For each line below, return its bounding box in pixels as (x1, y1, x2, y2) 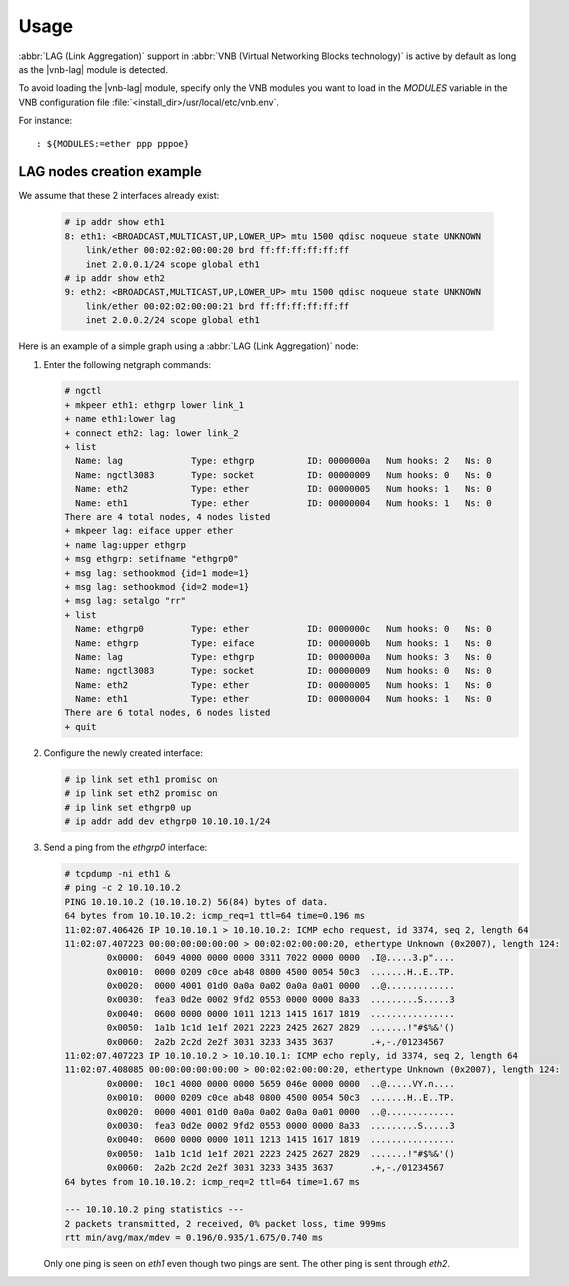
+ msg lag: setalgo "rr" (64, 595, 187, 607)
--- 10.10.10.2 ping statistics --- (64, 1204, 245, 1215)
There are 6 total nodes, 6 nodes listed (64, 707, 271, 719)
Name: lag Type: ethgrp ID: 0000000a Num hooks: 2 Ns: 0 (75, 455, 492, 467)
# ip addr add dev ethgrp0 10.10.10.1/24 (64, 816, 271, 827)
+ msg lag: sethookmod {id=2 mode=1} (64, 581, 250, 592)
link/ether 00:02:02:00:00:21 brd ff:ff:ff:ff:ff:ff (85, 300, 350, 312)
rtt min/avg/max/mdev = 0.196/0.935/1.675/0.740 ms (64, 1232, 324, 1244)
